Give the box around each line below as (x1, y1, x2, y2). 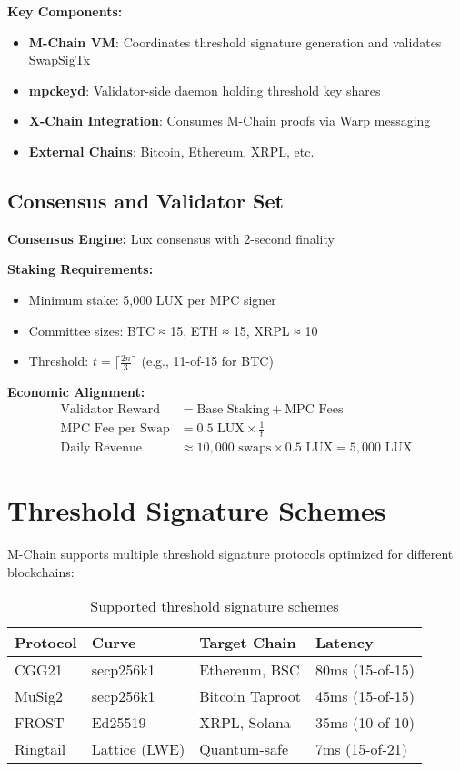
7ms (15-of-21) (315, 738, 407, 760)
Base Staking (196, 402, 270, 416)
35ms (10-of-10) (315, 712, 415, 734)
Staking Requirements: (7, 259, 154, 279)
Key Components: (7, 2, 123, 20)
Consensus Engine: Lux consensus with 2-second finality (7, 228, 335, 248)
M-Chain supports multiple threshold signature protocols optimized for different (7, 544, 454, 563)
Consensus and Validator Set (7, 186, 284, 214)
